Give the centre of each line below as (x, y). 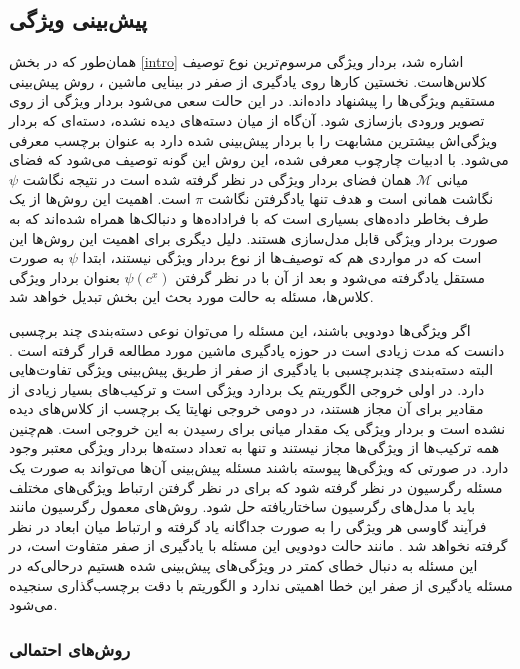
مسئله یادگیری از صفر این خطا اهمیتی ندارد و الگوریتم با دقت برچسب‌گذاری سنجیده (261, 584)
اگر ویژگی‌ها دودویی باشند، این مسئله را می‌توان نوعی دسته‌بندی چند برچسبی (240, 329)
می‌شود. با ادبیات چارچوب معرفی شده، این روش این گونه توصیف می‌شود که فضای (259, 159)
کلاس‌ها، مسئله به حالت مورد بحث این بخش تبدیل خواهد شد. (191, 296)
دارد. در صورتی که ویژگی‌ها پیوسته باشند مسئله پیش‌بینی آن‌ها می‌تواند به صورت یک (259, 467)
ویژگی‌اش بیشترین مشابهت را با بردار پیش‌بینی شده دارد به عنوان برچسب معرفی (253, 139)
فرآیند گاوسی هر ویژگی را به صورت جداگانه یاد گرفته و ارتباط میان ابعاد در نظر (248, 525)
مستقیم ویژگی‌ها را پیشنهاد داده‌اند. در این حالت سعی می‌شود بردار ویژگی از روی (252, 100)
